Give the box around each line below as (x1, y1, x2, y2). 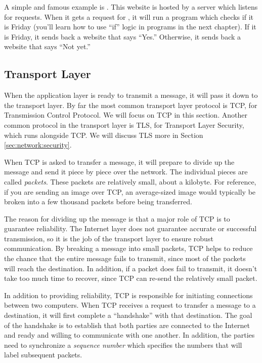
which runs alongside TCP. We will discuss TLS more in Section (4, 129, 203, 140)
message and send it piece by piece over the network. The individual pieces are (4, 166, 248, 177)
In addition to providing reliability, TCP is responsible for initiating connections (4, 289, 253, 300)
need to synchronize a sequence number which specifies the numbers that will (4, 339, 242, 350)
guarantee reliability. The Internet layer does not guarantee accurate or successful (4, 223, 257, 234)
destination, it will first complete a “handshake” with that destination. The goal (4, 310, 252, 320)
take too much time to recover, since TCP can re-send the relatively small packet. (4, 273, 257, 283)
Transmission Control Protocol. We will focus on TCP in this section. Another (4, 110, 247, 120)
